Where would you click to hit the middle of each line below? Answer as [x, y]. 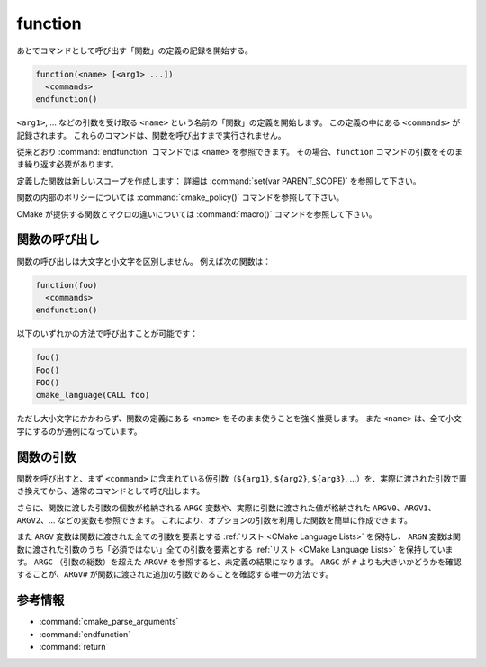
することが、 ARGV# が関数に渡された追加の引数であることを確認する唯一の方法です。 [175, 574]
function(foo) [67, 285]
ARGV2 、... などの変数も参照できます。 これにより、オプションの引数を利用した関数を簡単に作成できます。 [215, 520]
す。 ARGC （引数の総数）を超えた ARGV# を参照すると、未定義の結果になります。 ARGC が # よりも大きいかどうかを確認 [239, 562]
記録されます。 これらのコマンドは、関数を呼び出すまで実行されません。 [152, 135]
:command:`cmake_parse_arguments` [109, 622]
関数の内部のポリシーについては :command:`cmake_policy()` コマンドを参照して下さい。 [180, 197]
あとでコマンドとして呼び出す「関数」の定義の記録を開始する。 [135, 50]
